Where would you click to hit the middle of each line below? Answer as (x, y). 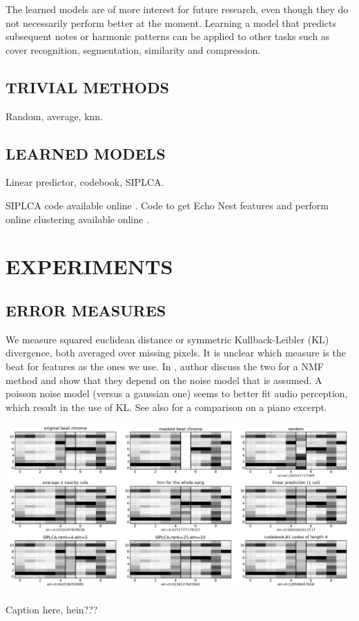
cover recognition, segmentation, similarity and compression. (133, 49)
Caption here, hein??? (52, 609)
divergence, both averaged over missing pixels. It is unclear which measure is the (176, 353)
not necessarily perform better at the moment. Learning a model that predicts (171, 22)
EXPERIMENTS (89, 266)
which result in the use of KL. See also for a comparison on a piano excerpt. (166, 407)
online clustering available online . (77, 219)
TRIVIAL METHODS (87, 87)
